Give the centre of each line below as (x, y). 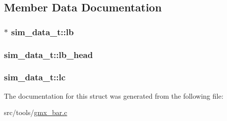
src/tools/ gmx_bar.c (36, 112)
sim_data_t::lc (35, 77)
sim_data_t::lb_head (49, 54)
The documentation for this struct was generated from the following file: (114, 95)
